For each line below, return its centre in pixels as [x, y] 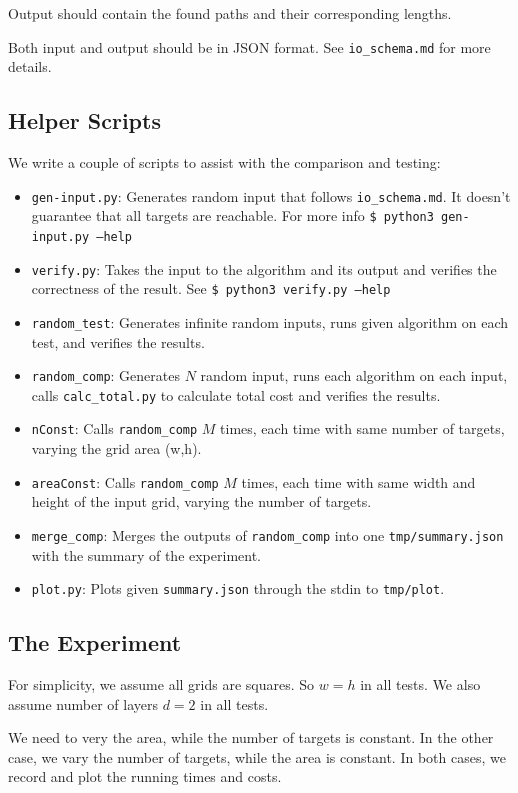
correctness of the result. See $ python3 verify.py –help [211, 288]
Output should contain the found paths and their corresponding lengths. [230, 13]
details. [30, 66]
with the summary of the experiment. [146, 554]
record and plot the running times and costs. [145, 776]
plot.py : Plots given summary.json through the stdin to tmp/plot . [238, 588]
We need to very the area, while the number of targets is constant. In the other [251, 737]
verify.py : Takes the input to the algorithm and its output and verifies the [264, 268]
